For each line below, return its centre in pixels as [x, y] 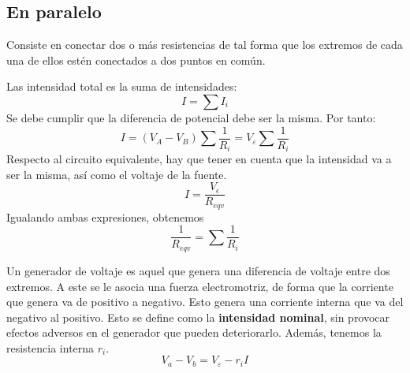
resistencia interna [50, 347]
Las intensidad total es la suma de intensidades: [122, 86]
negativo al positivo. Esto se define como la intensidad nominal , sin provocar [198, 317]
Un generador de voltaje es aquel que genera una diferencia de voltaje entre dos [198, 270]
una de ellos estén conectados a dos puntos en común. [136, 60]
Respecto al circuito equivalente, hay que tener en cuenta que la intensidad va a [199, 159]
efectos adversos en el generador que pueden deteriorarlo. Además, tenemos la [194, 332]
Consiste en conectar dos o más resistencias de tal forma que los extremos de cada [205, 45]
